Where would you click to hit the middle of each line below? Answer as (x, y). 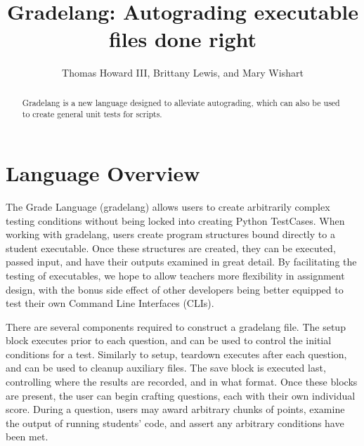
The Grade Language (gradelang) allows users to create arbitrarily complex (168, 206)
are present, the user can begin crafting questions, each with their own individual (181, 395)
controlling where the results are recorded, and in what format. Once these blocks (182, 382)
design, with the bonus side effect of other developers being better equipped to (175, 289)
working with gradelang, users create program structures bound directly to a (170, 234)
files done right (183, 39)
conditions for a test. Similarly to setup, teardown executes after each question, (176, 354)
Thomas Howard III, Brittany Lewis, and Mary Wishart (183, 73)
